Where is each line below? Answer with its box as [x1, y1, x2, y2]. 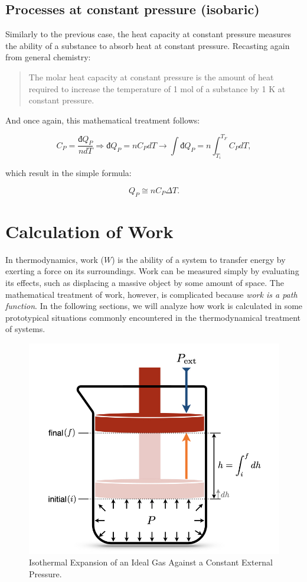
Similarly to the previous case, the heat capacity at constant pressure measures [5, 28, 292, 40]
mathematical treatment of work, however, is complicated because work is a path [5, 288, 298, 300]
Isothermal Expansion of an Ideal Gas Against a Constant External [29, 556, 273, 568]
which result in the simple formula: [5, 167, 132, 179]
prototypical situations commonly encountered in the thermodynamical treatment [5, 311, 301, 323]
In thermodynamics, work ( [5, 253, 104, 265]
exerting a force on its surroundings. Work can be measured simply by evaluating [5, 265, 299, 277]
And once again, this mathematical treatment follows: [5, 113, 200, 126]
